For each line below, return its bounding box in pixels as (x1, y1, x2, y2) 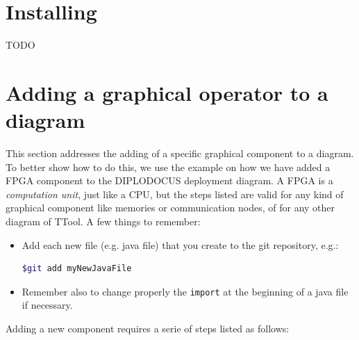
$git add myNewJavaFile (22, 264, 132, 274)
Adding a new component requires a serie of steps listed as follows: (6, 321, 290, 336)
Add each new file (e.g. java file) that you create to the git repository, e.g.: (22, 237, 339, 252)
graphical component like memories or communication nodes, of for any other (6, 200, 335, 215)
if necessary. (22, 298, 73, 312)
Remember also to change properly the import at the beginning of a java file (22, 284, 349, 298)
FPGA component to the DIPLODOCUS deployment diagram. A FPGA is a (6, 173, 333, 188)
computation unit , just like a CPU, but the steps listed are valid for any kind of (6, 186, 344, 201)
